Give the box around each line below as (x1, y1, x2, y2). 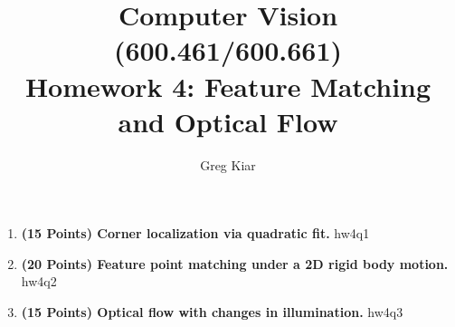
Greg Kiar (200, 155, 256, 174)
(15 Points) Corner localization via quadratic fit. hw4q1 (21, 224, 370, 243)
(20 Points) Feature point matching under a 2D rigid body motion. (21, 254, 449, 273)
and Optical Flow (118, 102, 338, 139)
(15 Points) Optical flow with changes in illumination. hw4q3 (21, 303, 403, 322)
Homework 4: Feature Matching (24, 67, 431, 104)
